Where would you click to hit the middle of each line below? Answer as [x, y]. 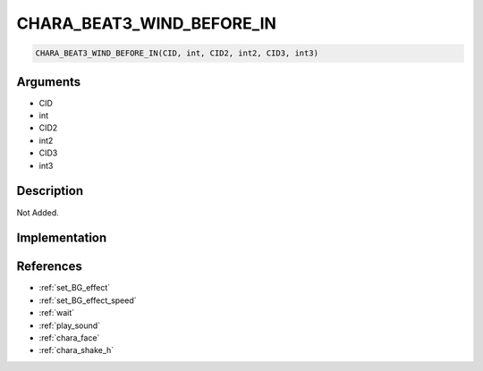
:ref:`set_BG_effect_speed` [88, 300]
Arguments [49, 82]
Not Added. [38, 212]
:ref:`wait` [57, 313]
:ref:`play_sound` [70, 325]
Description [50, 191]
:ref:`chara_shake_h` [76, 350]
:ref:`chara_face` [69, 337]
